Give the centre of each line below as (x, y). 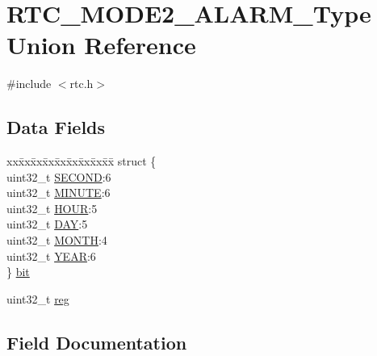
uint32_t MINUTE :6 (59, 193)
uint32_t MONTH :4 (57, 240)
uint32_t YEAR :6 (51, 255)
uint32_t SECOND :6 (59, 176)
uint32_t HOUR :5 (52, 208)
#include (29, 84)
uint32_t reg (38, 298)
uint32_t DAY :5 (47, 224)
